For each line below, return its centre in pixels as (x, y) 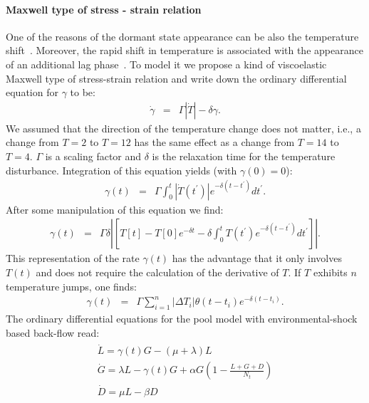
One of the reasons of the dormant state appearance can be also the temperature (182, 36)
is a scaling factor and (93, 156)
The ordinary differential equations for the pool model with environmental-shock (182, 318)
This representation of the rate (73, 258)
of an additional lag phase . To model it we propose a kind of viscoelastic (166, 64)
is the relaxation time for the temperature (244, 156)
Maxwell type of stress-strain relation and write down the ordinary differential (176, 78)
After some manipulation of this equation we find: (115, 209)
